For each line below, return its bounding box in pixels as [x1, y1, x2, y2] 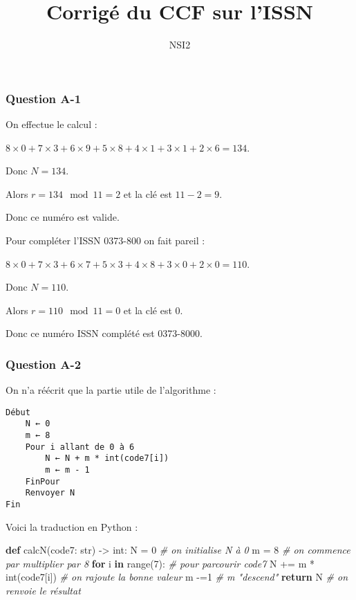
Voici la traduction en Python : [6, 519, 138, 534]
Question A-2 [6, 355, 82, 372]
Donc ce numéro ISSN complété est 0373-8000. [6, 326, 203, 340]
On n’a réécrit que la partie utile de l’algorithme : [6, 383, 216, 397]
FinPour [25, 476, 60, 487]
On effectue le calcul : [6, 117, 97, 131]
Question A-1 [6, 89, 82, 107]
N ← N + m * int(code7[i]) [45, 453, 169, 464]
